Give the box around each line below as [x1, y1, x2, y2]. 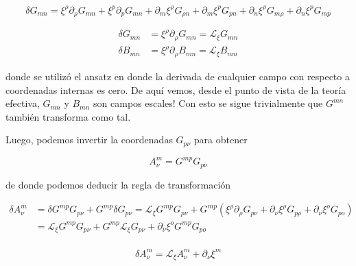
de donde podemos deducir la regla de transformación [5, 177, 231, 191]
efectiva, [5, 96, 40, 110]
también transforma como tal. [5, 109, 131, 123]
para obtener [193, 132, 248, 147]
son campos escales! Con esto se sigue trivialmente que [93, 96, 323, 110]
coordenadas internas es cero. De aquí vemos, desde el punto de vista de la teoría [5, 82, 346, 97]
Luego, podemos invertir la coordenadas [5, 132, 173, 147]
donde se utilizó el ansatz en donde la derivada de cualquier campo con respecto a [5, 69, 350, 83]
